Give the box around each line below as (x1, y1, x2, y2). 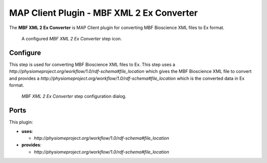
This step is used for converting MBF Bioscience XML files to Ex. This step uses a (9, 62, 176, 67)
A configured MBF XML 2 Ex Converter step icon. (21, 35, 122, 41)
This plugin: (9, 119, 33, 125)
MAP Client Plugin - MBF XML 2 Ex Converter (9, 7, 198, 18)
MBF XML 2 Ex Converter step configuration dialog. (21, 94, 127, 99)
